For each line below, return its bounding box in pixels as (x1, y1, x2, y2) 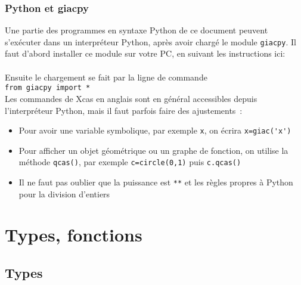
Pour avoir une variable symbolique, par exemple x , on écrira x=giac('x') (18, 124, 291, 137)
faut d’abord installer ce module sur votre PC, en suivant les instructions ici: (5, 47, 286, 60)
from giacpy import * (5, 83, 91, 92)
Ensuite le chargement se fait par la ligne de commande (5, 70, 207, 83)
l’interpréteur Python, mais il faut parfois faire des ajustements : (5, 104, 243, 116)
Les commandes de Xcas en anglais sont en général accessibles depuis (5, 92, 257, 104)
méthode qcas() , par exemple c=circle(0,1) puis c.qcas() (18, 156, 241, 168)
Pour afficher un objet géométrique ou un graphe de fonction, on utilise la (18, 144, 288, 156)
